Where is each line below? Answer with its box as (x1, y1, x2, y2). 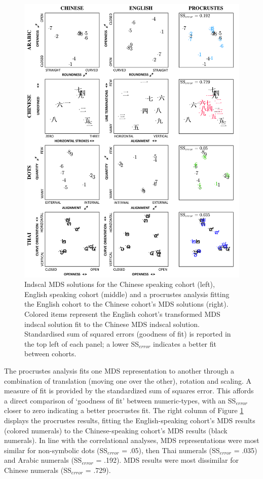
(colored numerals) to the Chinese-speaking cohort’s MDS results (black (4, 425, 228, 435)
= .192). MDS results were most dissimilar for (96, 455, 239, 465)
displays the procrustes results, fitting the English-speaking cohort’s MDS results (4, 415, 255, 425)
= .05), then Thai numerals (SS (122, 445, 220, 455)
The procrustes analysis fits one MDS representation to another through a (4, 365, 234, 376)
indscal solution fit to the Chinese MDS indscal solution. (24, 318, 200, 329)
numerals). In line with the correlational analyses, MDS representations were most (4, 435, 259, 446)
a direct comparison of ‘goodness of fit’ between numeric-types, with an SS (4, 395, 236, 406)
